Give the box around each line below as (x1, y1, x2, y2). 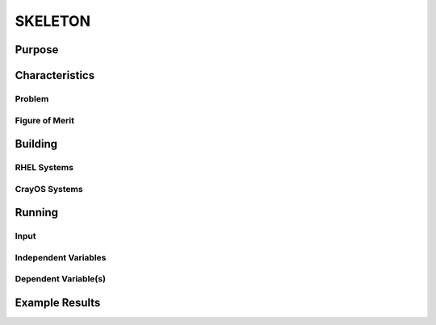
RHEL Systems (15, 162, 74, 173)
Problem (15, 93, 49, 104)
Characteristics (15, 69, 95, 82)
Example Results (15, 295, 101, 310)
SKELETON (15, 12, 91, 30)
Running (15, 206, 59, 219)
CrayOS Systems (15, 183, 84, 194)
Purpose (15, 43, 59, 56)
